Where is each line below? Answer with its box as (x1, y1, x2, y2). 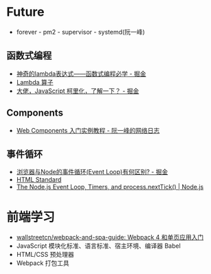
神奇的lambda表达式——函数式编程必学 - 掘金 (16, 70, 146, 78)
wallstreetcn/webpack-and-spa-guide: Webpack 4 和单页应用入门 (16, 233, 204, 242)
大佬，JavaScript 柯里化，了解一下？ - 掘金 (16, 87, 140, 95)
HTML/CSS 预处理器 (16, 251, 74, 259)
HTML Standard (16, 176, 62, 184)
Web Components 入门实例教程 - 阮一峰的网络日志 (16, 126, 160, 134)
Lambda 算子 (16, 78, 54, 86)
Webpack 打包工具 (16, 259, 69, 267)
